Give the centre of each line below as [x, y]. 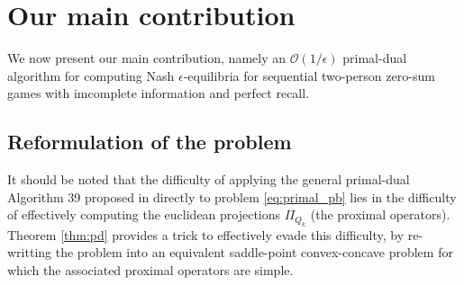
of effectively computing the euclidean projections [144, 214]
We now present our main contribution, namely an [146, 58]
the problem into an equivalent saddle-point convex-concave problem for [254, 252]
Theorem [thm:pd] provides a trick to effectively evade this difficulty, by [206, 234]
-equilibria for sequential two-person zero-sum [309, 75]
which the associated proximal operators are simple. [150, 269]
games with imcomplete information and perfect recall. [159, 93]
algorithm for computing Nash [91, 75]
